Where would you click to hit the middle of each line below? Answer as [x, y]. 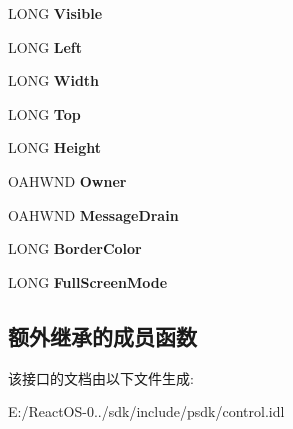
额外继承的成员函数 [102, 335]
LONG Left [45, 46]
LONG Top [44, 113]
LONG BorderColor [75, 248]
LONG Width [54, 80]
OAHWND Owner [67, 180]
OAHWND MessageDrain [93, 214]
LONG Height [55, 147]
